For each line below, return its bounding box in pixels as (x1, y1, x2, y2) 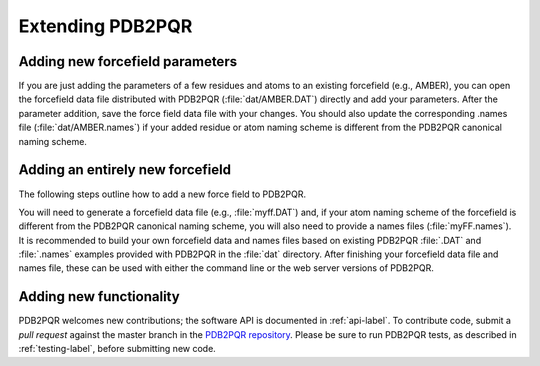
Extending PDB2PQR (18, 15, 193, 37)
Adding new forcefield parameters (18, 53, 238, 70)
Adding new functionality (18, 288, 180, 305)
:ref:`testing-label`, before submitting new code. (18, 343, 217, 355)
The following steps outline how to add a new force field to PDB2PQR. (18, 188, 307, 200)
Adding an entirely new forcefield (18, 161, 232, 179)
